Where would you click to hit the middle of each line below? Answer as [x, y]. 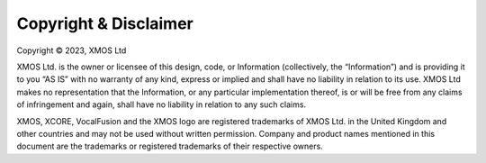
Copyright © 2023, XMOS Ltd [72, 50]
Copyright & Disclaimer [105, 23]
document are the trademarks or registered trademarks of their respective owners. [170, 146]
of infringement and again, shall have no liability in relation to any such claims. [161, 104]
